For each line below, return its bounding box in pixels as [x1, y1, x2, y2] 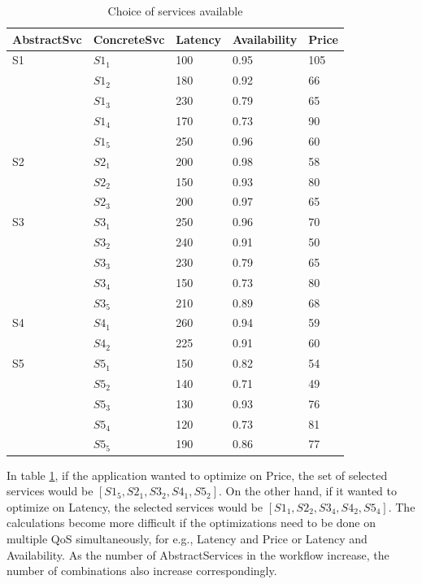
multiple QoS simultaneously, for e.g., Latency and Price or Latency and [7, 530, 368, 547]
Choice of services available [107, 2, 243, 19]
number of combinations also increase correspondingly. [7, 562, 277, 579]
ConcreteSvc [93, 30, 165, 47]
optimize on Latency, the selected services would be [7, 498, 263, 515]
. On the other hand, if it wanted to [219, 482, 398, 499]
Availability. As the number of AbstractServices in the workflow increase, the [7, 546, 389, 563]
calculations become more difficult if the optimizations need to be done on [7, 514, 376, 531]
